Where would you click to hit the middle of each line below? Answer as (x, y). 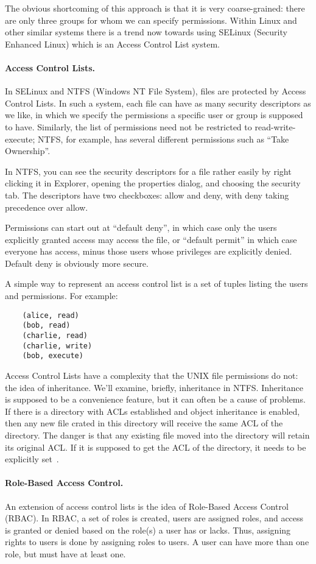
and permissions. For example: (61, 296)
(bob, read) (46, 326)
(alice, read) (51, 315)
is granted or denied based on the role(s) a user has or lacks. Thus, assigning (148, 530)
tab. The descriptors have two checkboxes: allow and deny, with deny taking (147, 195)
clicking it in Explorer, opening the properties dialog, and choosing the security (153, 183)
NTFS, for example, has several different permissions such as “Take (163, 139)
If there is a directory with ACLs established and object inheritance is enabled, (153, 411)
